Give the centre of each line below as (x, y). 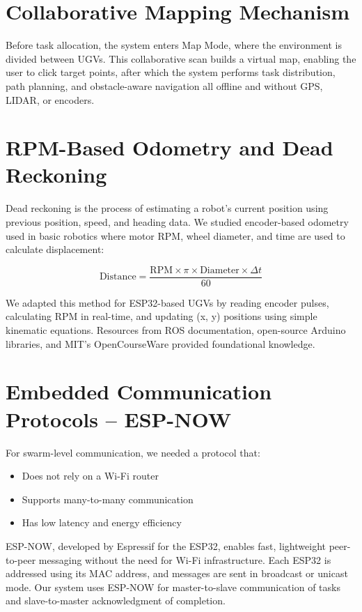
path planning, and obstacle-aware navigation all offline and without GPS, (164, 85)
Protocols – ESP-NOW (119, 419)
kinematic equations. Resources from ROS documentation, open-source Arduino (176, 330)
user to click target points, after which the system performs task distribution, (171, 72)
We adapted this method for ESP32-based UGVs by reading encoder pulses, (167, 302)
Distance (118, 277)
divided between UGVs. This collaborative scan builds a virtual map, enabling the (181, 58)
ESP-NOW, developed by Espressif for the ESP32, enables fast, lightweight (166, 545)
